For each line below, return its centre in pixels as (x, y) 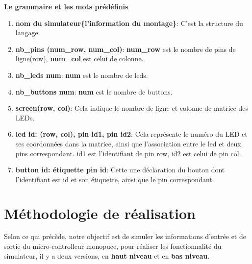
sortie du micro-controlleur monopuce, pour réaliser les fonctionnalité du (113, 246)
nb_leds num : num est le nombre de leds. (82, 75)
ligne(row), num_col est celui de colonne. (79, 59)
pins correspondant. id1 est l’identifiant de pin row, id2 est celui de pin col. (128, 153)
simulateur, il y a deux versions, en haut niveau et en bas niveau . (107, 255)
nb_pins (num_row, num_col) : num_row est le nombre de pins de (126, 49)
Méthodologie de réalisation (100, 213)
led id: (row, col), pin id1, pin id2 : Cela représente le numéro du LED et (131, 134)
